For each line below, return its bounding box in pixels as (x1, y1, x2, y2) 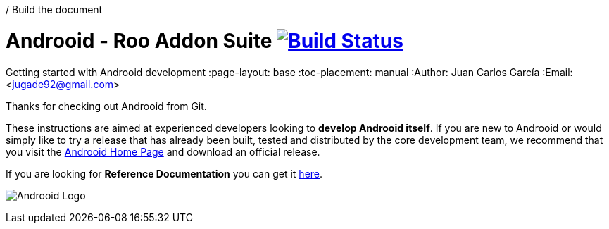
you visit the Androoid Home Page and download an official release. (6, 145, 320, 158)
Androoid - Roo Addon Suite (6, 28, 272, 53)
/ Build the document (6, 4, 103, 16)
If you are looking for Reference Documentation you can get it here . (6, 167, 323, 180)
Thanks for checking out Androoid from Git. (6, 99, 207, 112)
